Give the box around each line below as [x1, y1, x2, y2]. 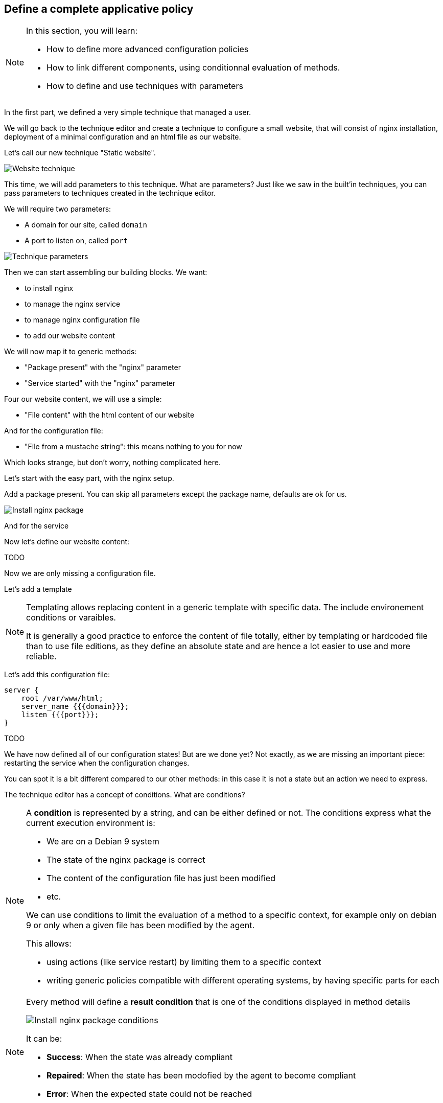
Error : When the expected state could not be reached [46, 1089, 252, 1099]
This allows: [26, 938, 72, 949]
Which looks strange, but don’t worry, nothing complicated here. [4, 458, 221, 467]
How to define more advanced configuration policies [46, 44, 249, 55]
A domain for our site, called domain [25, 220, 147, 229]
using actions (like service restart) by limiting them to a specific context [46, 957, 321, 968]
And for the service [4, 521, 69, 531]
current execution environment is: [26, 818, 155, 829]
